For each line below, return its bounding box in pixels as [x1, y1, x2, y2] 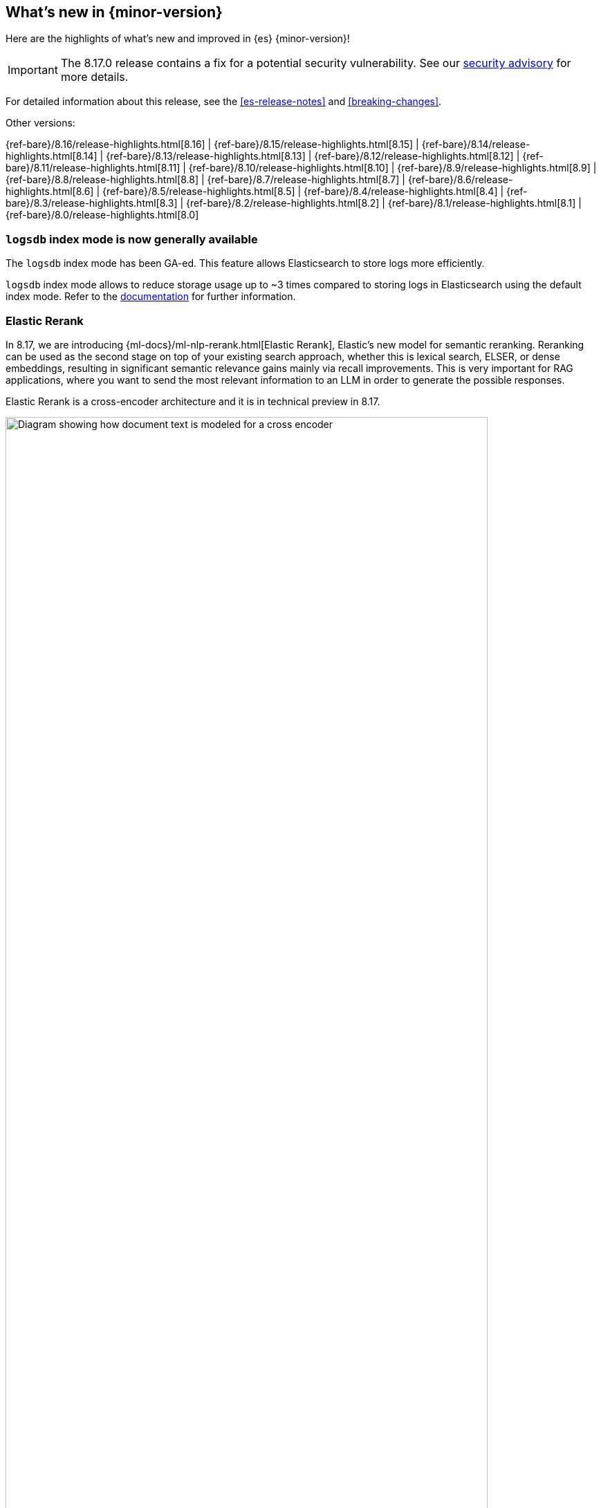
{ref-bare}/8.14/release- [421, 138, 530, 151]
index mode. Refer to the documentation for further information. [6, 290, 296, 303]
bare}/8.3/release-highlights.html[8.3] [6, 197, 178, 210]
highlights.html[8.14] [6, 150, 98, 162]
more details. [60, 70, 129, 84]
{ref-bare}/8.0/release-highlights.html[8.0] [6, 209, 199, 221]
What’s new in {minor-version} [6, 3, 223, 21]
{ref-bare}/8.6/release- [407, 174, 513, 186]
